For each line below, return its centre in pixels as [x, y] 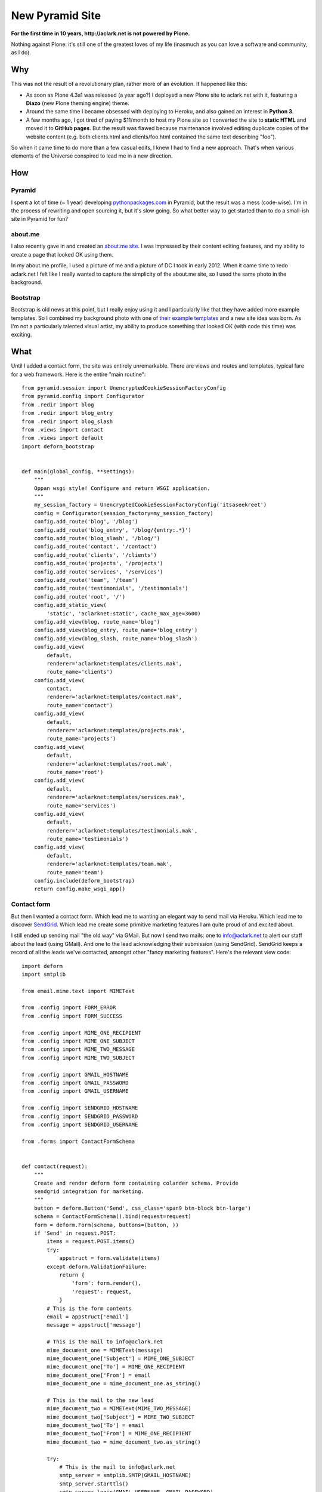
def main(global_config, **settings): [78, 471]
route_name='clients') [80, 672]
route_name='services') [81, 805]
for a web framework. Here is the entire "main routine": [78, 374]
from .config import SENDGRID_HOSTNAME [80, 1108]
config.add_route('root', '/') [80, 597]
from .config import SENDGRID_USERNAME [80, 1124]
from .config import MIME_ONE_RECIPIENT [81, 1033]
